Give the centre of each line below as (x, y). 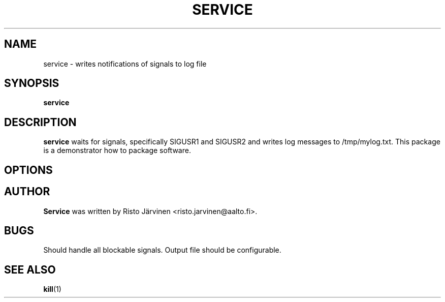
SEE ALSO (30, 269)
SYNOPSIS (32, 83)
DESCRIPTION (40, 122)
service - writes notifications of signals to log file (125, 64)
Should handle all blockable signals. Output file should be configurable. (162, 250)
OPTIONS (28, 170)
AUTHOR (27, 192)
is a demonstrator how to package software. (117, 150)
